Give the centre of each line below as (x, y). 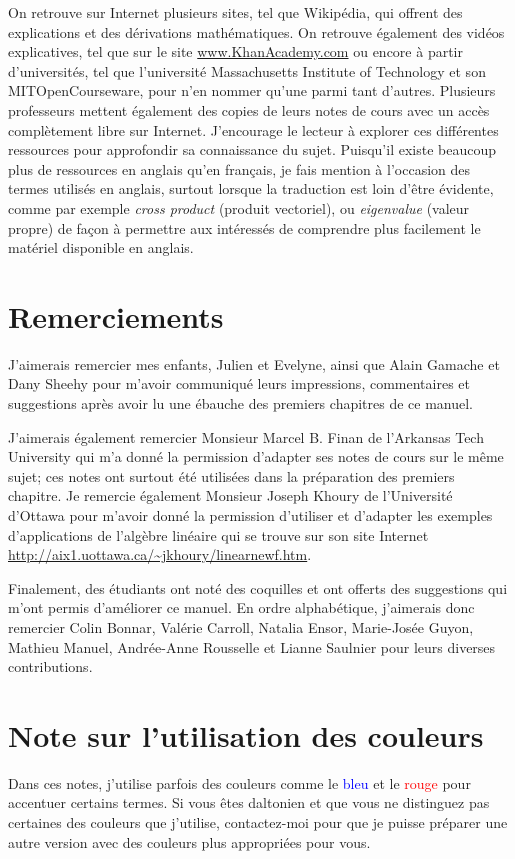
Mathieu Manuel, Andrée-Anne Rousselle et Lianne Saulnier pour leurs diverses (252, 646)
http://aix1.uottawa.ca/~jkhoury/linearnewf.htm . (160, 554)
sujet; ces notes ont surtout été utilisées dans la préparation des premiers (231, 475)
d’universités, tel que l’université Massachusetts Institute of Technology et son (247, 70)
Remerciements (116, 315)
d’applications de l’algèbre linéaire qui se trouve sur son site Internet (218, 534)
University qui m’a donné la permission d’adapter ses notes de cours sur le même (256, 456)
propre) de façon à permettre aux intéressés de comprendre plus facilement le (244, 227)
